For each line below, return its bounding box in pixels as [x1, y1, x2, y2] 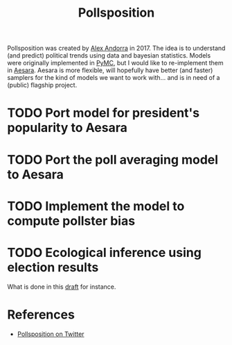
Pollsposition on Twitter [17, 330, 84, 338]
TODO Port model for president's [7, 106, 200, 121]
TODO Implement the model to [7, 198, 185, 214]
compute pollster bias [7, 213, 136, 228]
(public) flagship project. [7, 81, 78, 90]
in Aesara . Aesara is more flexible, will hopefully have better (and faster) [7, 66, 213, 74]
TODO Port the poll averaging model [7, 151, 219, 167]
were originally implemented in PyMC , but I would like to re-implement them [7, 59, 224, 67]
